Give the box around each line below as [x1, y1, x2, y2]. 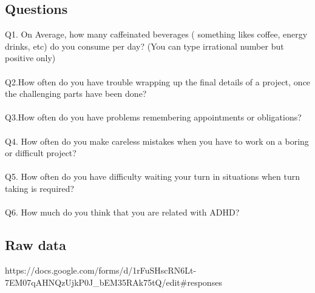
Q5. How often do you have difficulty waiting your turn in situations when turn [5, 170, 300, 183]
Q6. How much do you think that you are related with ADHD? [5, 206, 240, 219]
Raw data [5, 235, 66, 254]
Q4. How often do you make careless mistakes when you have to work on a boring [5, 134, 309, 147]
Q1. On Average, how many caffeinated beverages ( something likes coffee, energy [5, 28, 308, 41]
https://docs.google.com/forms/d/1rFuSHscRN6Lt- [5, 263, 197, 276]
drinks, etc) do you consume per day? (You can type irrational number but [5, 39, 284, 52]
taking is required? [5, 182, 75, 194]
